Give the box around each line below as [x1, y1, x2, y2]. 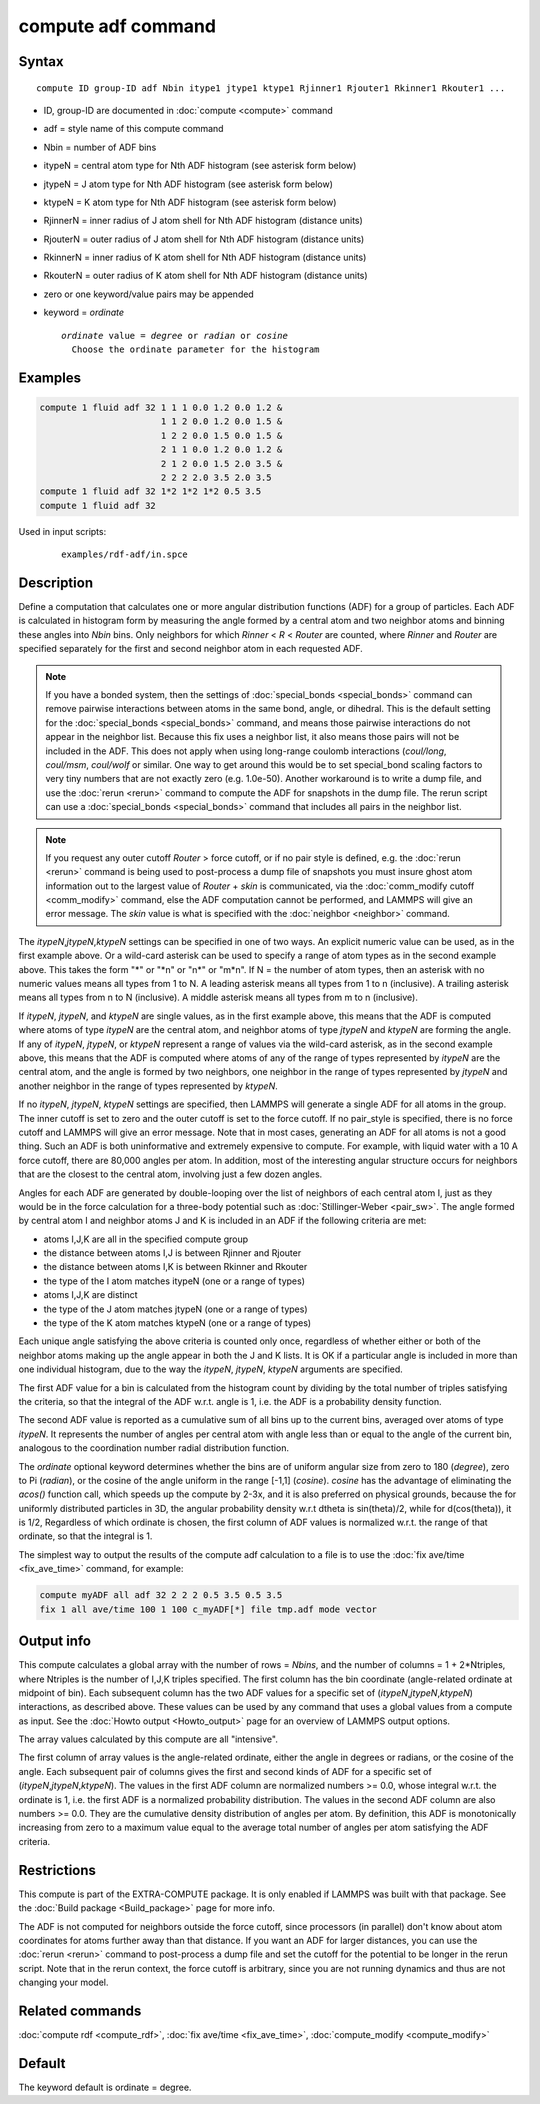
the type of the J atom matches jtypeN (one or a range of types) [43, 1303, 308, 1315]
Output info [18, 1633, 92, 1650]
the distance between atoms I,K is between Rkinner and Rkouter [43, 1261, 308, 1273]
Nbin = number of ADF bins [43, 141, 157, 153]
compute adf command [18, 15, 217, 37]
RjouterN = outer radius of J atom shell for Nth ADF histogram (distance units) [43, 233, 365, 245]
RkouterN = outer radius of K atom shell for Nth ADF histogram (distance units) [43, 270, 369, 282]
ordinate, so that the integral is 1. [18, 1530, 153, 1542]
